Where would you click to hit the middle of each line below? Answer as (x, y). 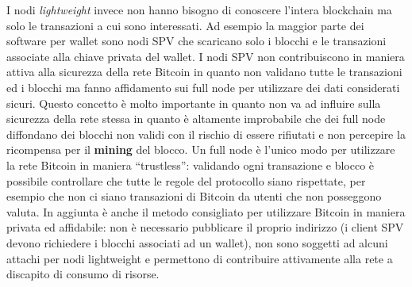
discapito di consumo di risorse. (83, 274)
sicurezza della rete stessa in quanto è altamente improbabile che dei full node (196, 119)
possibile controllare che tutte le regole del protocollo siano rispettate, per (186, 180)
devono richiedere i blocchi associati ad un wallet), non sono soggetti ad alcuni (197, 242)
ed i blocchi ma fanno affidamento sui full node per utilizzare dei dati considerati (203, 87)
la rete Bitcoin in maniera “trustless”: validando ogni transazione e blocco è (191, 165)
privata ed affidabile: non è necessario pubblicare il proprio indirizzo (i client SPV (205, 227)
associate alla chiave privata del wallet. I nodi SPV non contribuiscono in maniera (206, 56)
